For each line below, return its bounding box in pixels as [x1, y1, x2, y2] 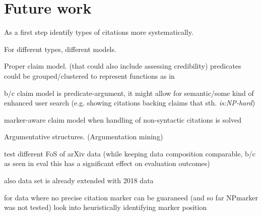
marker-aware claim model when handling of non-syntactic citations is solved [4, 114, 241, 125]
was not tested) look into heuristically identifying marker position [4, 202, 207, 212]
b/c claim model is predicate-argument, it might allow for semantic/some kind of [4, 87, 254, 98]
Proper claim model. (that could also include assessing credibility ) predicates [4, 61, 241, 71]
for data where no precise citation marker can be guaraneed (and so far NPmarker [4, 192, 258, 202]
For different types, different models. [4, 43, 116, 54]
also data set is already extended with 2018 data [4, 175, 154, 186]
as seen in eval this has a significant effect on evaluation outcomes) [4, 158, 210, 169]
